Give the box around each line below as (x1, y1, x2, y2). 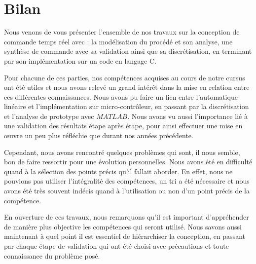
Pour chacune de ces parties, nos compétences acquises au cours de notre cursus (4, 72, 245, 82)
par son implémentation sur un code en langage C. (4, 55, 157, 66)
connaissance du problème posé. (4, 250, 100, 261)
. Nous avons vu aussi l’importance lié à (127, 111, 248, 121)
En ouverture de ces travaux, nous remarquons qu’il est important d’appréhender (4, 212, 249, 222)
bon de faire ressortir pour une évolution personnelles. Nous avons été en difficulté (4, 156, 253, 167)
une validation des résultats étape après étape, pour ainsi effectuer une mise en (4, 120, 243, 131)
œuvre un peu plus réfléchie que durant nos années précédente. (4, 130, 193, 141)
